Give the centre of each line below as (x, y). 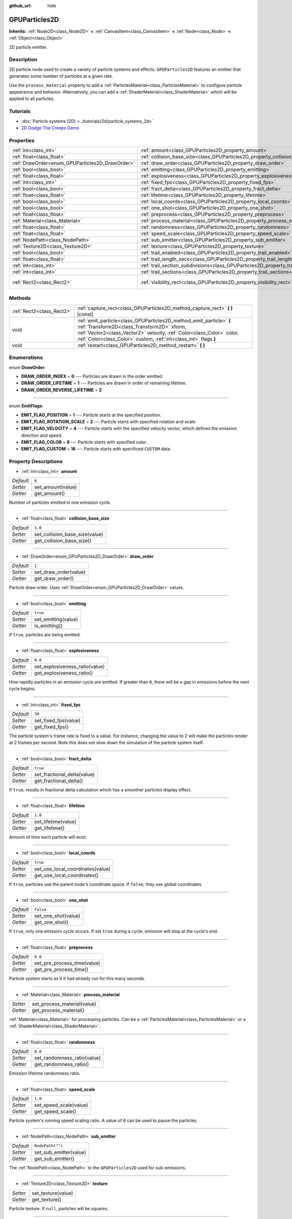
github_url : (20, 6)
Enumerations (26, 357)
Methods (20, 298)
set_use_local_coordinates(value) (72, 869)
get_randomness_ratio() (62, 1064)
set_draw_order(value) (60, 572)
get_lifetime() (49, 828)
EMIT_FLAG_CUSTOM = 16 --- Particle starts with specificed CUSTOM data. (96, 449)
